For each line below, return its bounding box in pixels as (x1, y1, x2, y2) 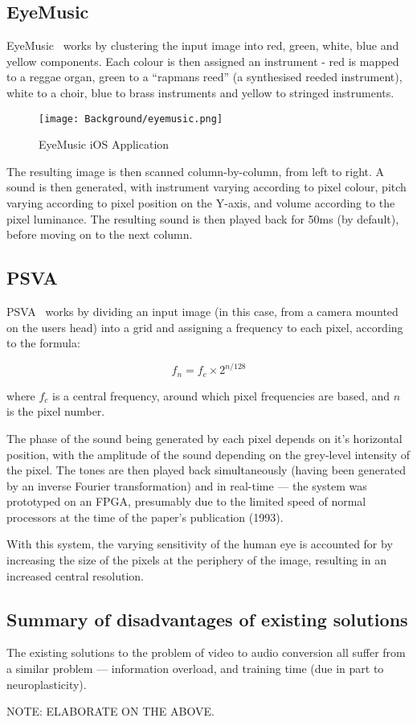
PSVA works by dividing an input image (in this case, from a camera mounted (6, 303, 399, 319)
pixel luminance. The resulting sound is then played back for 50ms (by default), (6, 210, 399, 227)
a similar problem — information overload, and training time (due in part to (6, 660, 384, 677)
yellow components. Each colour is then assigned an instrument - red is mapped (6, 52, 399, 69)
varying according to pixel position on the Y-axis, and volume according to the (6, 195, 395, 211)
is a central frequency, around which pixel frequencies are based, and (52, 387, 390, 404)
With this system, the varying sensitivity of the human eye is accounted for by (6, 535, 393, 552)
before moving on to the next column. (6, 226, 193, 243)
